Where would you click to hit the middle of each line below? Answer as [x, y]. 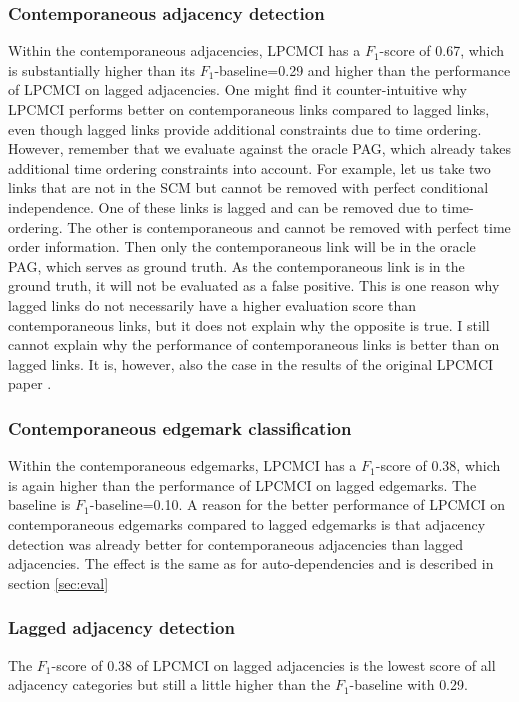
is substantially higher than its [102, 69]
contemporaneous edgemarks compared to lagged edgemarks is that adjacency [247, 523]
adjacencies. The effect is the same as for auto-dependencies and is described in [251, 563]
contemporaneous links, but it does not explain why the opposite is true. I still [249, 324]
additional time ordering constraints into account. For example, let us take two [249, 167]
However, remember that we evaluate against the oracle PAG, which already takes [260, 148]
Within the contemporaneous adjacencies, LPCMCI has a [184, 50]
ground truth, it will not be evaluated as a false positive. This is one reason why [254, 285]
